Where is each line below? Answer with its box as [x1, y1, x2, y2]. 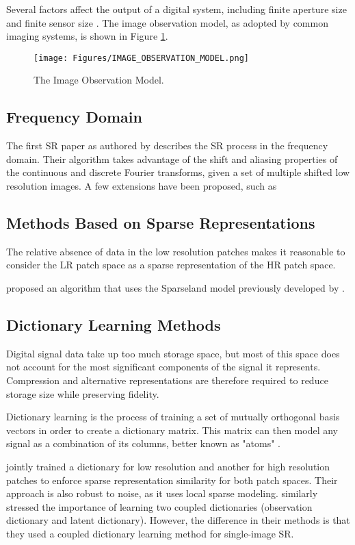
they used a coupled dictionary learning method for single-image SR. [6, 526, 294, 540]
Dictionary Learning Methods [6, 314, 221, 335]
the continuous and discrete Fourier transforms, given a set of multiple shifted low [6, 165, 350, 179]
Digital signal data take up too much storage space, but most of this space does [6, 346, 340, 360]
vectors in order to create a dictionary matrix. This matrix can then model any [6, 422, 338, 437]
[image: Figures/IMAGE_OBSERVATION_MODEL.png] [34, 53, 249, 63]
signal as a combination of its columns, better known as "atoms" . [6, 436, 281, 451]
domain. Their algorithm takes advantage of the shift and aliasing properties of [6, 151, 338, 166]
